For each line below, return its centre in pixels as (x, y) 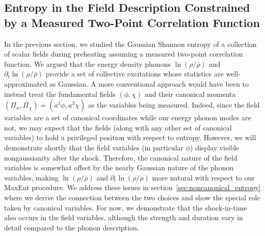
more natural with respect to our (203, 177)
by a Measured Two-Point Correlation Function (132, 22)
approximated (26, 83)
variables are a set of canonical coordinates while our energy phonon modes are (128, 117)
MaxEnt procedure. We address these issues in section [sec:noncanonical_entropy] (132, 187)
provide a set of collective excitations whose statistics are (135, 74)
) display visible (215, 147)
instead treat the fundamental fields (60, 94)
